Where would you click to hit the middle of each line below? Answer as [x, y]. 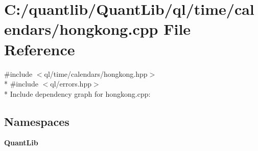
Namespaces [37, 121]
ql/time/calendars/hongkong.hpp [96, 73]
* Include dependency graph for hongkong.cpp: [77, 93]
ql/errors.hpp [71, 84]
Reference [40, 49]
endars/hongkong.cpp [81, 29]
